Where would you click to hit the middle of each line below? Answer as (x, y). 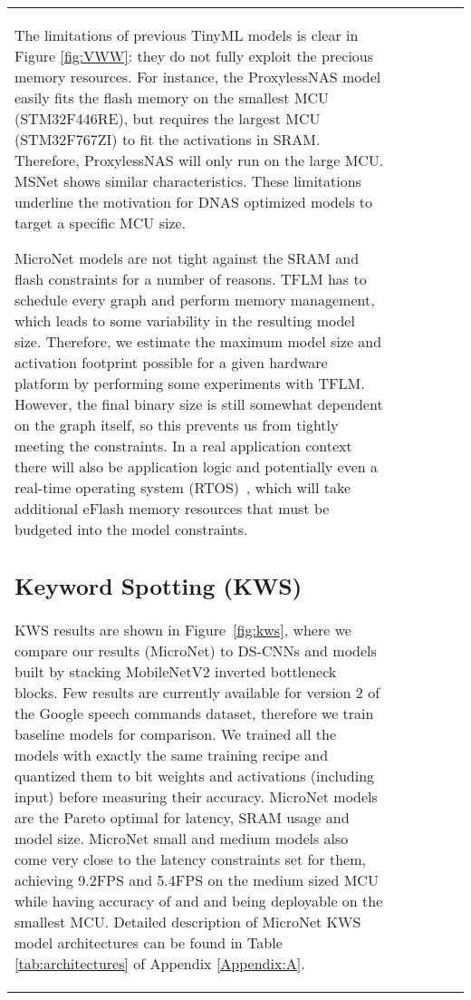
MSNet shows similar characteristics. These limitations (188, 181)
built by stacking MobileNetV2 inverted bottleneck (176, 671)
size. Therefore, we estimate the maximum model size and (198, 341)
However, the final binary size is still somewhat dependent (199, 404)
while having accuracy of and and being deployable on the (199, 900)
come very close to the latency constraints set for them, (190, 859)
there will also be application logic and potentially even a (197, 466)
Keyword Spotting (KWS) (159, 585)
